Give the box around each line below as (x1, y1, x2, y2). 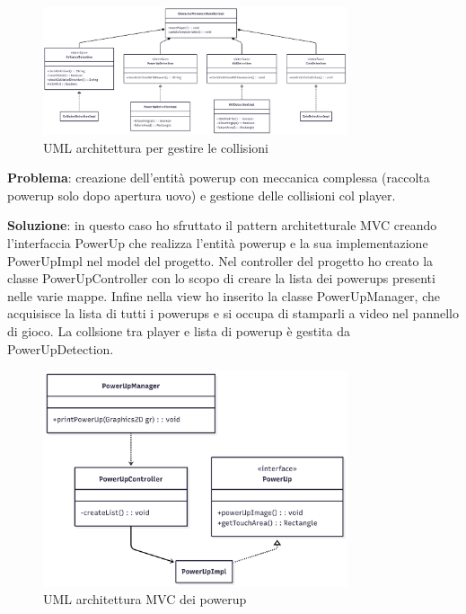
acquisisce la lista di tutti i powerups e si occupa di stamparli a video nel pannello (7, 304, 459, 323)
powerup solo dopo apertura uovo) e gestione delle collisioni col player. (7, 185, 396, 204)
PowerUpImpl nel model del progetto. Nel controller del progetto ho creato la (7, 251, 434, 270)
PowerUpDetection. (7, 339, 114, 358)
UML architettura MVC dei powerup (43, 590, 247, 609)
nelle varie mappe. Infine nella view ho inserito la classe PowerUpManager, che (7, 286, 440, 305)
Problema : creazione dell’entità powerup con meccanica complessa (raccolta (7, 168, 430, 187)
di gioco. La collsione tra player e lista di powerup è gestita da (7, 322, 351, 341)
